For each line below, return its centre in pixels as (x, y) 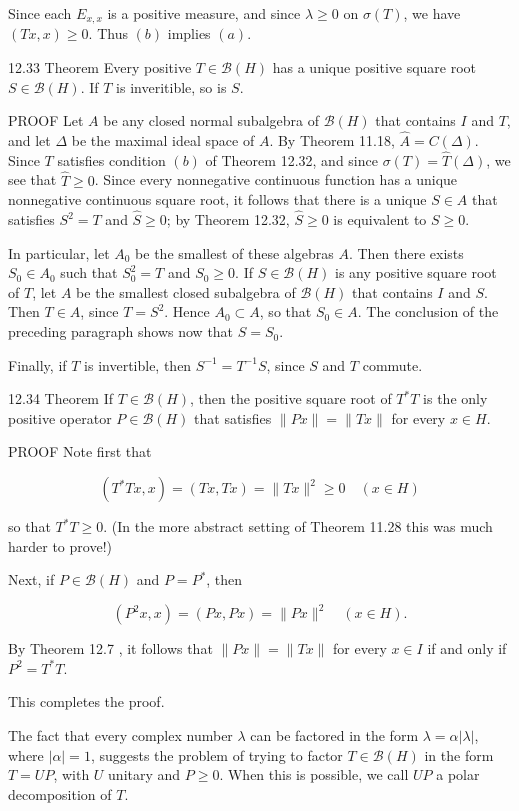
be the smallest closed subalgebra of (186, 291)
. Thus (108, 33)
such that (89, 272)
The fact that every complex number (120, 735)
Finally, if (37, 364)
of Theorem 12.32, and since (291, 159)
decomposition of (60, 793)
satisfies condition (111, 159)
